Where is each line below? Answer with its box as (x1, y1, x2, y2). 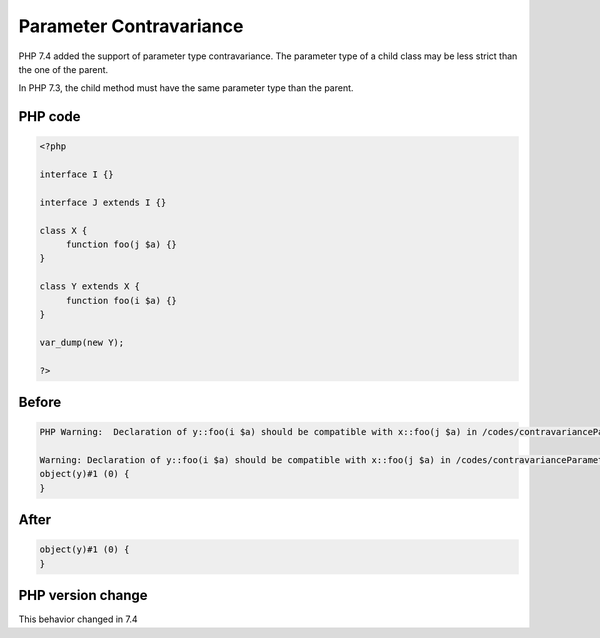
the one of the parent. (18, 63, 109, 75)
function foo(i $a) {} (65, 295, 177, 306)
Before (18, 393, 62, 410)
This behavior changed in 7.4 (18, 613, 139, 625)
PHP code (18, 108, 81, 125)
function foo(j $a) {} (65, 239, 177, 250)
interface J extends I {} (39, 196, 167, 208)
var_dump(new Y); (39, 336, 125, 348)
